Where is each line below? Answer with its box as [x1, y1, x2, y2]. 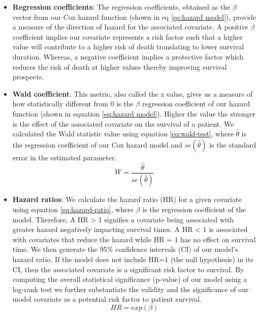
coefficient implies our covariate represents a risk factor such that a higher [12, 31, 243, 42]
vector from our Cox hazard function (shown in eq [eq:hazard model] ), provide [12, 11, 256, 22]
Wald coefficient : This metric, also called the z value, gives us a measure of [12, 88, 253, 99]
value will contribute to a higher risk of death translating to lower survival [12, 41, 244, 52]
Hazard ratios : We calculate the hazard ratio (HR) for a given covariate [12, 194, 242, 205]
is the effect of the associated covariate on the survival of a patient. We [12, 118, 234, 129]
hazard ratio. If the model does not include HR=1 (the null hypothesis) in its [12, 254, 253, 264]
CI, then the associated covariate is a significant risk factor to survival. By [12, 264, 244, 274]
